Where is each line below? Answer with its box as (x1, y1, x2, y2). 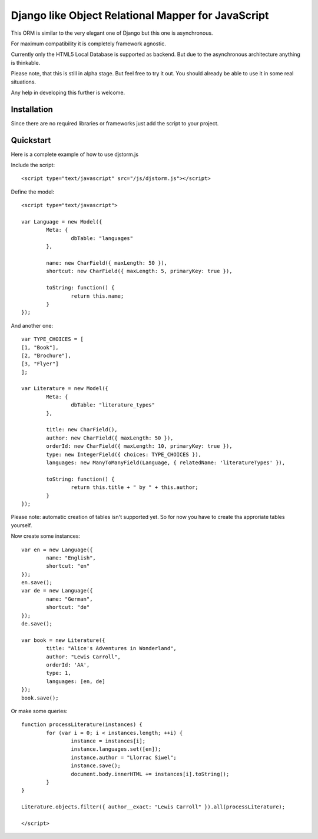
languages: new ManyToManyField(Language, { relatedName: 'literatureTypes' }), (46, 459, 286, 466)
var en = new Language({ (21, 546, 93, 553)
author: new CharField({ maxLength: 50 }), (46, 434, 174, 441)
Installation (11, 104, 53, 114)
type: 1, (46, 670, 71, 677)
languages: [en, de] (46, 678, 105, 685)
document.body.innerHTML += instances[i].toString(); (71, 771, 230, 777)
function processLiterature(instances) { (21, 721, 143, 728)
